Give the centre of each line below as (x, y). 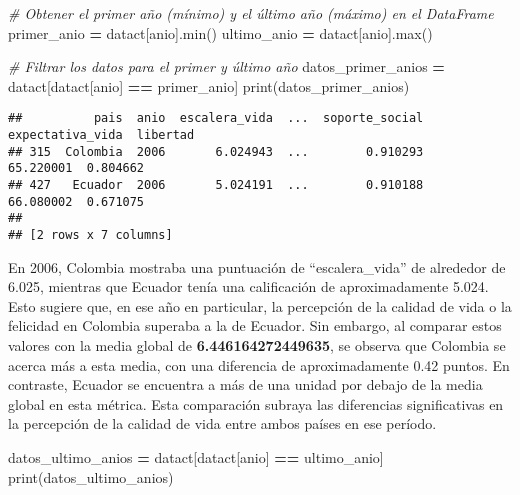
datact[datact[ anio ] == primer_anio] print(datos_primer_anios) (209, 85)
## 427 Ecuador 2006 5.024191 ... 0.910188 (216, 185)
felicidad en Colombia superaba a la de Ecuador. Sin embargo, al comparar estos (255, 325)
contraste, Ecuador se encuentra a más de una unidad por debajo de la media (245, 384)
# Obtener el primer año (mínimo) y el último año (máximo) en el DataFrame (251, 13)
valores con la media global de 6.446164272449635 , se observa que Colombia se (257, 345)
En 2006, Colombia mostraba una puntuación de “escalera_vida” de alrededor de (257, 266)
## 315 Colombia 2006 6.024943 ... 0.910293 (216, 151)
